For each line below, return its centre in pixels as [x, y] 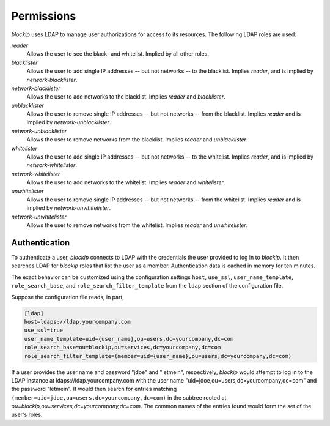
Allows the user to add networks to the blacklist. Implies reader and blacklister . [126, 97]
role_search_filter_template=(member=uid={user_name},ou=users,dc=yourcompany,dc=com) [158, 356]
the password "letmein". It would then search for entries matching [94, 389]
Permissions [44, 16]
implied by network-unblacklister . [69, 122]
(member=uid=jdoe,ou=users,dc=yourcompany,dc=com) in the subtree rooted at [119, 397]
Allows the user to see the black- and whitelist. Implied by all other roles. [118, 54]
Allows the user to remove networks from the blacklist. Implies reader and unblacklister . [137, 140]
